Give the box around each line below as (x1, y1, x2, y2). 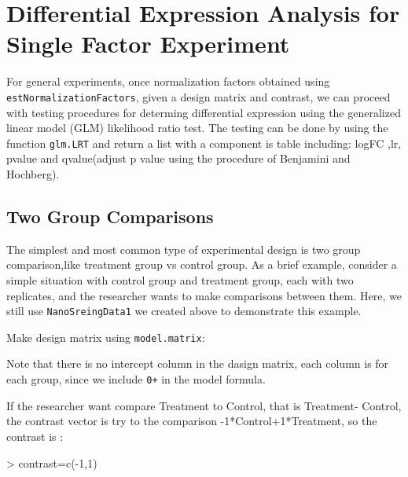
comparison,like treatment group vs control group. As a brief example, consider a (6, 256, 397, 273)
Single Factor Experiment (6, 28, 290, 60)
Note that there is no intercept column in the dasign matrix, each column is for (6, 355, 389, 372)
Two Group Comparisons (6, 204, 214, 228)
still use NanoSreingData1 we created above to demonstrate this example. (6, 303, 362, 319)
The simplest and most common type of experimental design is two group (6, 240, 361, 257)
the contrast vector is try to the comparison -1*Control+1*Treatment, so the (6, 413, 377, 429)
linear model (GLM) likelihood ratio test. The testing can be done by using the (6, 119, 388, 136)
